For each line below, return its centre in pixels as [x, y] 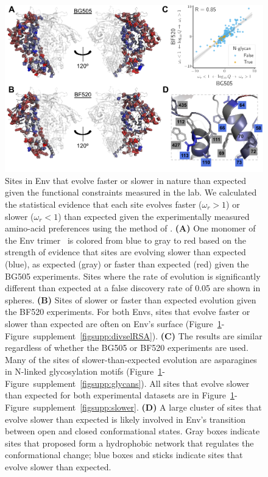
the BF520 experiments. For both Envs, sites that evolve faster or [128, 312]
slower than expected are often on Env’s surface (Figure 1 [113, 323]
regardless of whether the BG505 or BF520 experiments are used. [127, 348]
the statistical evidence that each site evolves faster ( [104, 204]
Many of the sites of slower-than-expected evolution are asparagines [131, 359]
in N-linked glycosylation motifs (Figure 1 [84, 371]
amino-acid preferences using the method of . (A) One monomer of [130, 228]
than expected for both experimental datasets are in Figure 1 [120, 395]
